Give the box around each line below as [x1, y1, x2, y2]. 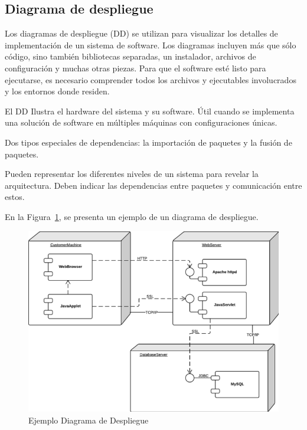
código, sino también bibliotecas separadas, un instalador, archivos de [5, 50, 256, 63]
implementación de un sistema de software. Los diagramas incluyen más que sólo [5, 38, 296, 51]
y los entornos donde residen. [5, 85, 110, 97]
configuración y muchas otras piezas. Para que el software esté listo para [5, 61, 266, 74]
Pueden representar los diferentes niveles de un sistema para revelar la [5, 168, 259, 180]
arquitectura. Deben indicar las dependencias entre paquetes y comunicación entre [5, 179, 302, 191]
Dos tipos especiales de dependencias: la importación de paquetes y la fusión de [5, 136, 292, 148]
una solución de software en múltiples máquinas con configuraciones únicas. [5, 116, 277, 129]
